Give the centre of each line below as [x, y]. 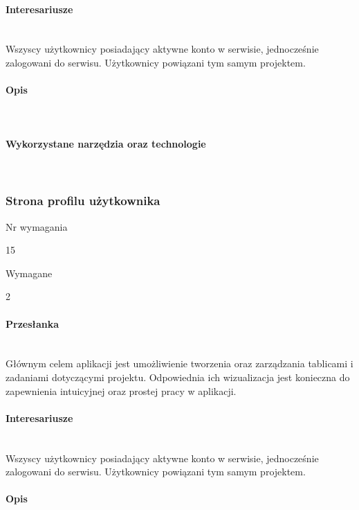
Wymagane [29, 273]
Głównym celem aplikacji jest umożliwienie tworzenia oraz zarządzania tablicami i [179, 363]
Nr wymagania [37, 226]
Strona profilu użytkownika [83, 201]
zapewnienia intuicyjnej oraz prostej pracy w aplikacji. [121, 390]
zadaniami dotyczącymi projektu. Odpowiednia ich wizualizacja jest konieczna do [178, 377]
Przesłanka [33, 323]
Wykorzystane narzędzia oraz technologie [106, 143]
